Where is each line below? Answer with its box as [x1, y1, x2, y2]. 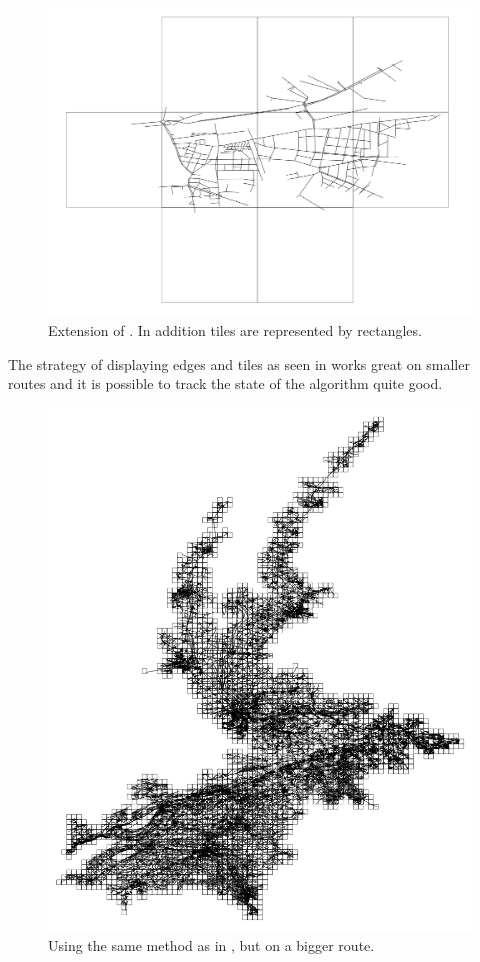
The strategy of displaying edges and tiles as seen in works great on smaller [8, 353, 470, 374]
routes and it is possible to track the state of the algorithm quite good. [8, 373, 443, 394]
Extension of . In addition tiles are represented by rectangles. [48, 320, 422, 341]
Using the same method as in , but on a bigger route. [48, 934, 375, 955]
